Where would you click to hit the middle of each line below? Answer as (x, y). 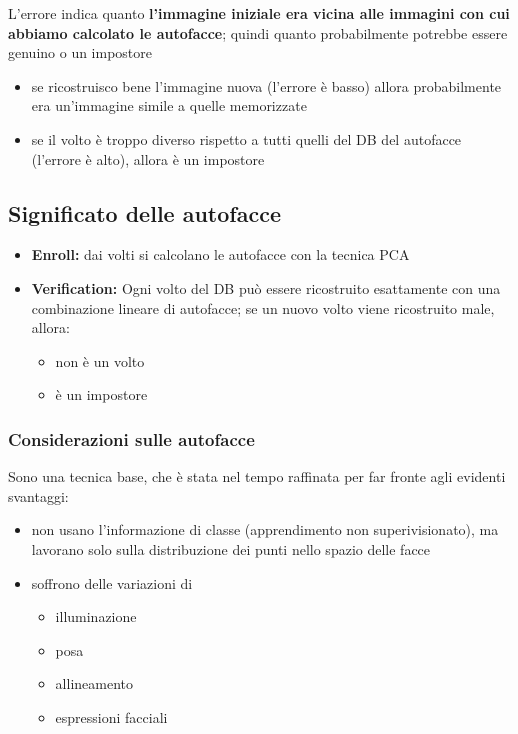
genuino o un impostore (80, 52)
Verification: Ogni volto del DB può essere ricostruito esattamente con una (266, 287)
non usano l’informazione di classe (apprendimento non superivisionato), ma (265, 529)
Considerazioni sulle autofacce (131, 438)
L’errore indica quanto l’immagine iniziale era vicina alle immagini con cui (259, 13)
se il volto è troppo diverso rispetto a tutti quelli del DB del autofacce (246, 138)
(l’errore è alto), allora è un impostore (148, 158)
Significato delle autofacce (144, 212)
